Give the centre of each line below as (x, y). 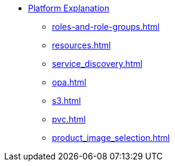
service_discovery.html (97, 64)
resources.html (82, 45)
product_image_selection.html (111, 138)
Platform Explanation (69, 8)
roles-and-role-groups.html (106, 27)
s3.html (67, 101)
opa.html (69, 82)
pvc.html (69, 119)
